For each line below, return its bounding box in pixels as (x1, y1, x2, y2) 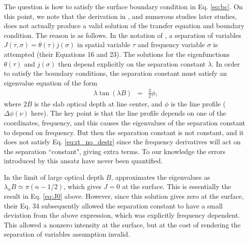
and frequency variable (138, 39, 205, 50)
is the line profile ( (171, 98, 226, 108)
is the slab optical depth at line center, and (34, 98, 163, 108)
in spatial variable (77, 39, 130, 50)
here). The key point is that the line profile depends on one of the (31, 108, 226, 118)
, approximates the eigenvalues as (111, 172, 210, 182)
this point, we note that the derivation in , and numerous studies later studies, (4, 11, 237, 21)
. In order (212, 58, 240, 69)
